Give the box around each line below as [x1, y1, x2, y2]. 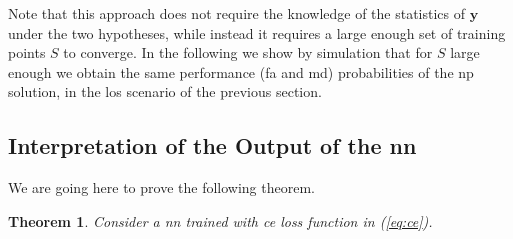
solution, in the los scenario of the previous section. [8, 81, 322, 102]
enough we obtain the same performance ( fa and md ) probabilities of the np [8, 61, 474, 82]
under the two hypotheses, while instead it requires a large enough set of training [8, 22, 506, 43]
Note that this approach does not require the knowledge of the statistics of [8, 3, 466, 23]
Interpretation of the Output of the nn [8, 130, 417, 161]
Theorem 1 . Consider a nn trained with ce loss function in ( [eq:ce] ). [8, 210, 433, 231]
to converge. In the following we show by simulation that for [63, 42, 433, 63]
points [8, 42, 46, 63]
